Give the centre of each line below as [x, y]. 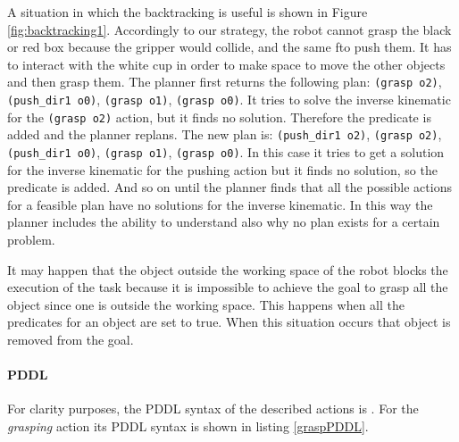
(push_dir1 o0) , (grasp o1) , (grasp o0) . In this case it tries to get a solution [226, 152]
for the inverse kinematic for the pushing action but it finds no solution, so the [222, 169]
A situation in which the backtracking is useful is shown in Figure [188, 12]
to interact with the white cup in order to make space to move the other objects [226, 64]
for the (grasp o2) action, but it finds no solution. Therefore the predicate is [219, 117]
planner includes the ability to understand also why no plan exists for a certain [224, 222]
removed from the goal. [71, 339]
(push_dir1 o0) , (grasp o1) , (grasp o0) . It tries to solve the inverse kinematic [229, 100]
